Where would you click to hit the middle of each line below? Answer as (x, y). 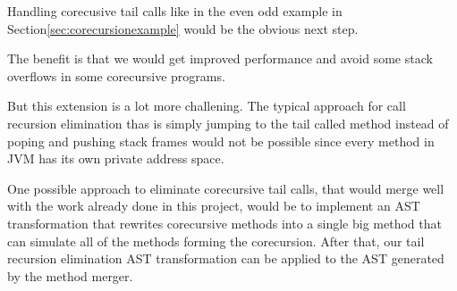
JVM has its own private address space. (116, 158)
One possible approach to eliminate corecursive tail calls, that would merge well (226, 188)
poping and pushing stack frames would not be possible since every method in (221, 141)
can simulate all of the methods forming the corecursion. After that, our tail (216, 241)
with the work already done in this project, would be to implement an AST (214, 206)
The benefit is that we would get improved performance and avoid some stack (220, 58)
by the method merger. (70, 275)
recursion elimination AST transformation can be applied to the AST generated (226, 258)
